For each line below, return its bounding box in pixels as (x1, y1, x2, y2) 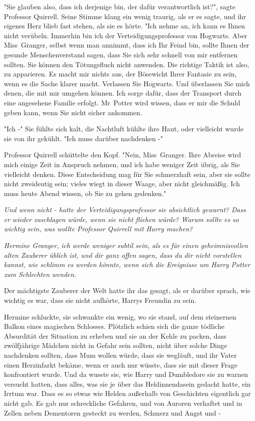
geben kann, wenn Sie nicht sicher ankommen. (4, 107, 142, 117)
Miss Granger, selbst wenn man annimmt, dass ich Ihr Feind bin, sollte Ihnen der (4, 40, 250, 50)
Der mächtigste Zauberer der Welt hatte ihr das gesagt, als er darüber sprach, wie (4, 285, 251, 296)
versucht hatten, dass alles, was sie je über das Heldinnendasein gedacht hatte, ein (4, 378, 251, 389)
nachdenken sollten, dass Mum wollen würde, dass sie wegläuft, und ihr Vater (4, 350, 237, 360)
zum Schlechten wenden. (4, 269, 76, 279)
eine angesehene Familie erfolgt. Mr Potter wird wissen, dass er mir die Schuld (4, 97, 241, 107)
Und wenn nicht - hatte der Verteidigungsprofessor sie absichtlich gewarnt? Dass (4, 204, 246, 215)
